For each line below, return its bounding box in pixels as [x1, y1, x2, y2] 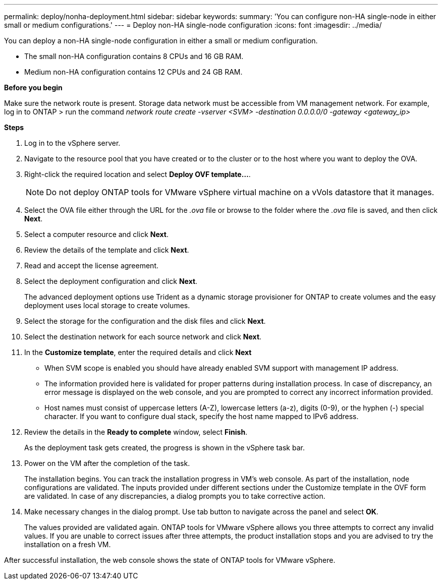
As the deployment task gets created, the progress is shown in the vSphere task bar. [24, 443, 305, 452]
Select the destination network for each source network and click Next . [24, 332, 262, 341]
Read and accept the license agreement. [24, 261, 159, 270]
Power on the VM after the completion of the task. [24, 459, 190, 468]
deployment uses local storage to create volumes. [24, 301, 190, 310]
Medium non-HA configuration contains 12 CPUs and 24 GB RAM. [24, 68, 243, 76]
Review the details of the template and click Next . [24, 246, 189, 254]
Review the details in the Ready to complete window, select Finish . [24, 428, 248, 436]
